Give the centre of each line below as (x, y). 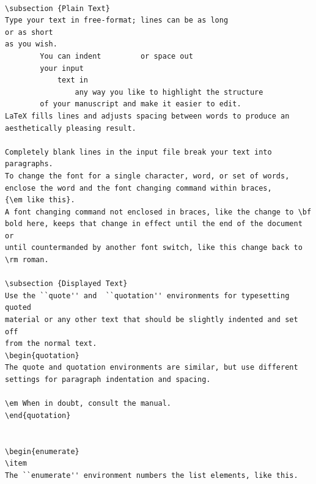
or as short (29, 32)
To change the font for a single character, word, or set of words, (147, 176)
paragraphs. (29, 164)
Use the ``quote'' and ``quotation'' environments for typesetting (147, 295)
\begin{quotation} (42, 355)
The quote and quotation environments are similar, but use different (152, 368)
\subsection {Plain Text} (57, 8)
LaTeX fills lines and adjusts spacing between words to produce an (147, 116)
